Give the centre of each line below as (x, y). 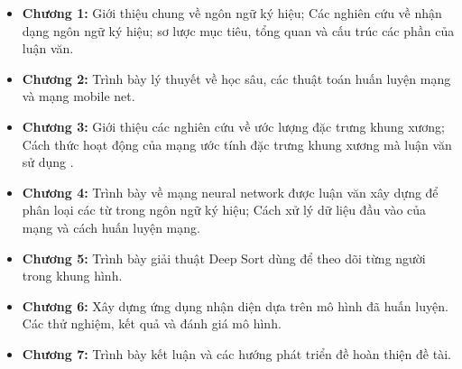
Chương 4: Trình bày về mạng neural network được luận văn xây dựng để (230, 192)
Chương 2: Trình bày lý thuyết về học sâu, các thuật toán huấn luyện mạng (236, 78)
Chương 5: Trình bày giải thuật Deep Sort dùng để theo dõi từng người (224, 258)
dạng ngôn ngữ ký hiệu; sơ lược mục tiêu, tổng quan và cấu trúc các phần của (238, 30)
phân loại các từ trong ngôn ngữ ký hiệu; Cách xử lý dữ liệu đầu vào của (224, 210)
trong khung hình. (72, 276)
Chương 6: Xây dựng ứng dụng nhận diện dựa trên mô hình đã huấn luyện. (235, 305)
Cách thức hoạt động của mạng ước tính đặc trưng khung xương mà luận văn (237, 144)
